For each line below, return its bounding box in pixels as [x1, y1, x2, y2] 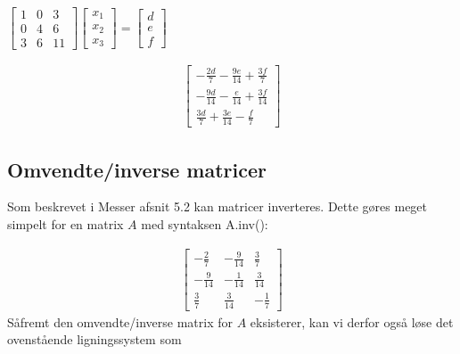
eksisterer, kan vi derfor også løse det [250, 312, 454, 331]
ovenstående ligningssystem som [7, 330, 182, 349]
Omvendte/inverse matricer [7, 155, 267, 183]
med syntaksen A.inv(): [141, 215, 268, 234]
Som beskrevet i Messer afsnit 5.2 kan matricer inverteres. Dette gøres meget [7, 197, 428, 216]
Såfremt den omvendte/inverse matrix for [7, 312, 234, 331]
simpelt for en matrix [7, 215, 124, 234]
